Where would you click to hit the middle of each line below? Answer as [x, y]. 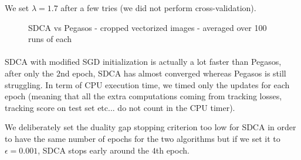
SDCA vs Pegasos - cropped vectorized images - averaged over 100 [148, 27]
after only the [29, 73]
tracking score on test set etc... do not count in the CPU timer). [120, 107]
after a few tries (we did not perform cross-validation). [158, 8]
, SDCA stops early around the [94, 150]
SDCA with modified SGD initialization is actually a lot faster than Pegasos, [143, 62]
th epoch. [173, 150]
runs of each [50, 39]
